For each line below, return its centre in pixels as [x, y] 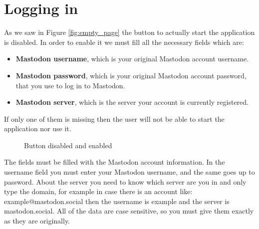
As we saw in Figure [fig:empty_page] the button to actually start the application [129, 32]
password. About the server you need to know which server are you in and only [125, 181]
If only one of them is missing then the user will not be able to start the [114, 118]
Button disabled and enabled [68, 145]
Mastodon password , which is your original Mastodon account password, [131, 75]
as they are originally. [37, 221]
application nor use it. [38, 128]
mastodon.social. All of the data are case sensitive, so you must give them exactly [129, 211]
